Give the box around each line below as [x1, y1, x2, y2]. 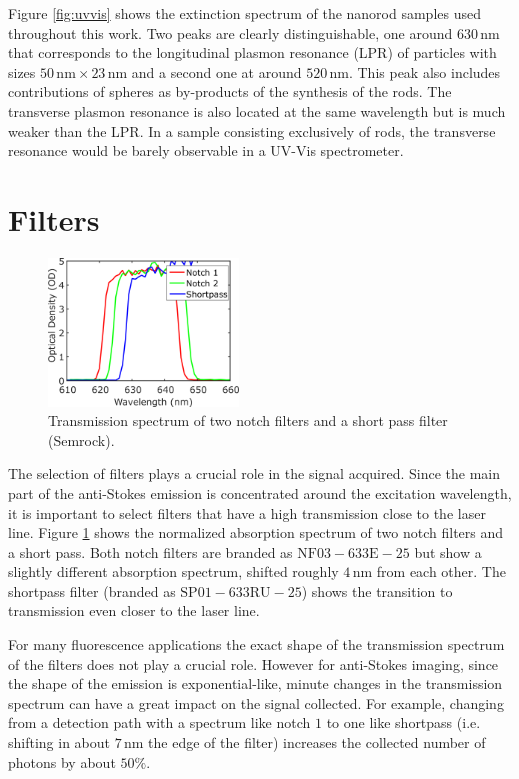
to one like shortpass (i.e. [326, 712, 481, 733]
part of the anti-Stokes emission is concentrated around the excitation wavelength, [8, 482, 512, 503]
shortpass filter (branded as [8, 580, 176, 601]
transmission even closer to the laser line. [8, 600, 260, 621]
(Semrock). [48, 429, 115, 450]
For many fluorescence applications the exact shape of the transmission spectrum [8, 634, 505, 655]
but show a [414, 541, 482, 562]
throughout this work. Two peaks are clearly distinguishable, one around [8, 22, 453, 43]
